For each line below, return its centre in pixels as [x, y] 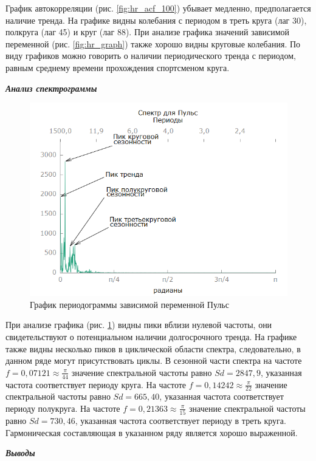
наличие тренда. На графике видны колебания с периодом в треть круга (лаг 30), [156, 20]
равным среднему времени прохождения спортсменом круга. [118, 67]
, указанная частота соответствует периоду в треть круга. [180, 421]
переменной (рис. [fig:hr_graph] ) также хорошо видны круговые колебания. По [153, 43]
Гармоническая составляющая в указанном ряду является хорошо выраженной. [152, 432]
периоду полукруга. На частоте [63, 408]
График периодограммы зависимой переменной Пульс [129, 304]
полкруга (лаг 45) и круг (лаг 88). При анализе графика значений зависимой [148, 32]
